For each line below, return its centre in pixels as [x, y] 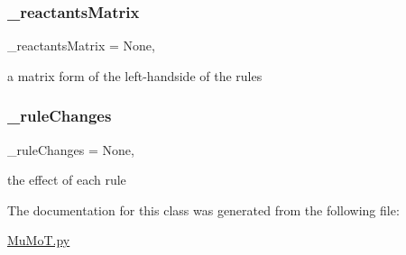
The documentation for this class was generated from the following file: [203, 209]
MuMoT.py [39, 240]
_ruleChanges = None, [71, 149]
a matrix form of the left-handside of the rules [135, 75]
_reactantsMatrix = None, [81, 46]
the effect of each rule [67, 180]
